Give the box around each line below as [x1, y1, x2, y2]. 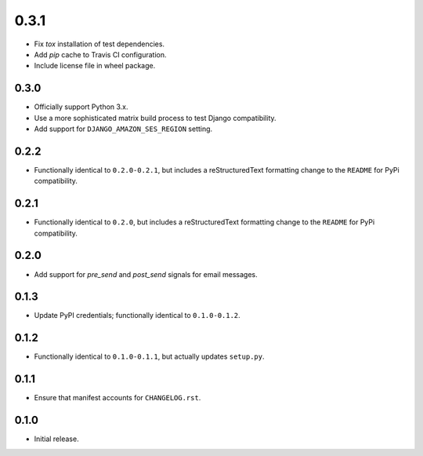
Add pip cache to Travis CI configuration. [34, 49, 167, 59]
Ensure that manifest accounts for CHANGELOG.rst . [34, 393, 201, 403]
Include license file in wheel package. [34, 61, 156, 71]
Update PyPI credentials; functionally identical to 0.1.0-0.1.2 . [34, 311, 240, 320]
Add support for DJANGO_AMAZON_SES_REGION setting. [34, 124, 213, 133]
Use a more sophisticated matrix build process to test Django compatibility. [34, 113, 277, 122]
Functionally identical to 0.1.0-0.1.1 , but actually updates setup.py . [34, 352, 265, 361]
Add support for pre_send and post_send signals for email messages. [34, 269, 258, 279]
